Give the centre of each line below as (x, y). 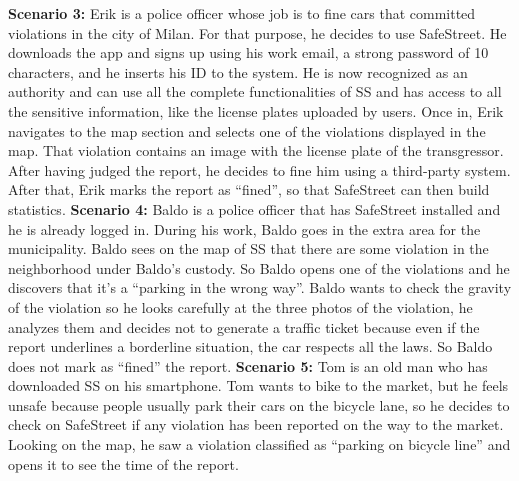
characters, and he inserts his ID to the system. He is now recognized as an (238, 71)
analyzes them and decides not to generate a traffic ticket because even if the (244, 326)
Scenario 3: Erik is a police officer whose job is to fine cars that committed (242, 13)
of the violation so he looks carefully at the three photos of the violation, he (240, 306)
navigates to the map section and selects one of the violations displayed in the (247, 130)
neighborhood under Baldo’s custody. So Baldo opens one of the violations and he (259, 267)
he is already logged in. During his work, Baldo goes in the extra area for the (244, 228)
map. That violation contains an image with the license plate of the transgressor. (256, 150)
